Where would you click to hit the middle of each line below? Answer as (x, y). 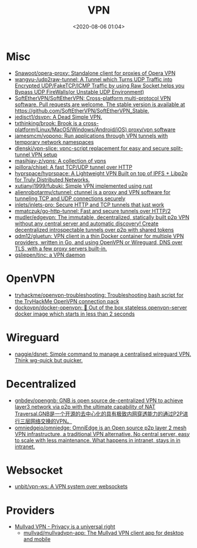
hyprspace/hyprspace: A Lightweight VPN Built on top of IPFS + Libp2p (101, 173)
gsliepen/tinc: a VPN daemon (50, 255)
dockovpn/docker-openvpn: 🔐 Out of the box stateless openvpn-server (101, 307)
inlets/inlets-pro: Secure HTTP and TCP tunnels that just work (89, 205)
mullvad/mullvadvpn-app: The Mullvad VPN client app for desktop (103, 533)
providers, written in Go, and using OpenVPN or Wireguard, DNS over (98, 242)
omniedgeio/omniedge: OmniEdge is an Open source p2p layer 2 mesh (101, 428)
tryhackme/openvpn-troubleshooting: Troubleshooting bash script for (99, 295)
